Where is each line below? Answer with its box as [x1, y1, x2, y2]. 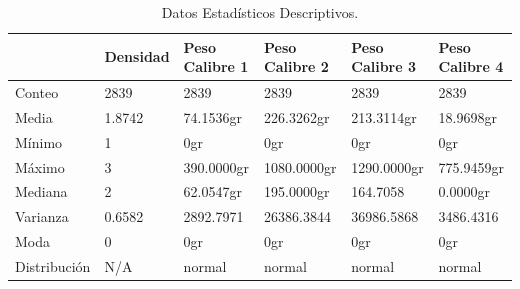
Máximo [15, 156, 65, 177]
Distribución [15, 255, 91, 276]
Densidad [104, 46, 170, 67]
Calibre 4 [438, 56, 504, 77]
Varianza [15, 206, 69, 227]
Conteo [15, 82, 59, 103]
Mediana [15, 181, 68, 202]
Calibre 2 [264, 56, 329, 77]
